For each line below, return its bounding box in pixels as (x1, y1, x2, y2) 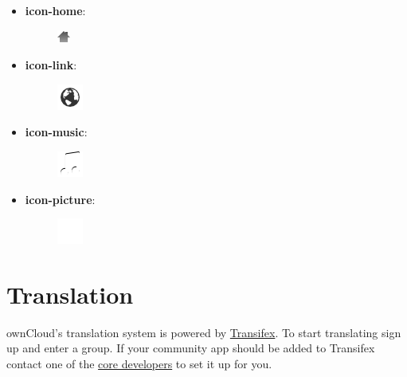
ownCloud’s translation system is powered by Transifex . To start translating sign (6, 324, 401, 340)
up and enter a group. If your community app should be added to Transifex (6, 340, 375, 356)
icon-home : (25, 2, 86, 18)
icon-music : (25, 124, 88, 140)
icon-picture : (25, 190, 96, 207)
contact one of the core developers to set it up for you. (6, 355, 272, 372)
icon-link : (25, 57, 77, 73)
